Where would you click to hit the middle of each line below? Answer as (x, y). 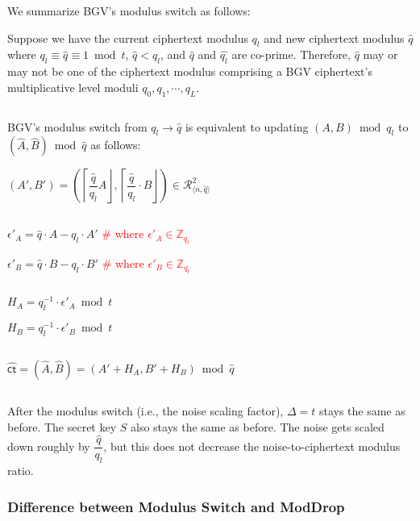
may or (380, 54)
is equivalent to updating (247, 126)
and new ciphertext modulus (334, 38)
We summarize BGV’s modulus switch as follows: (129, 10)
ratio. (21, 471)
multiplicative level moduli (73, 87)
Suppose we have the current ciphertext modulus (128, 38)
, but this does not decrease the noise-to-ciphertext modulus (252, 446)
